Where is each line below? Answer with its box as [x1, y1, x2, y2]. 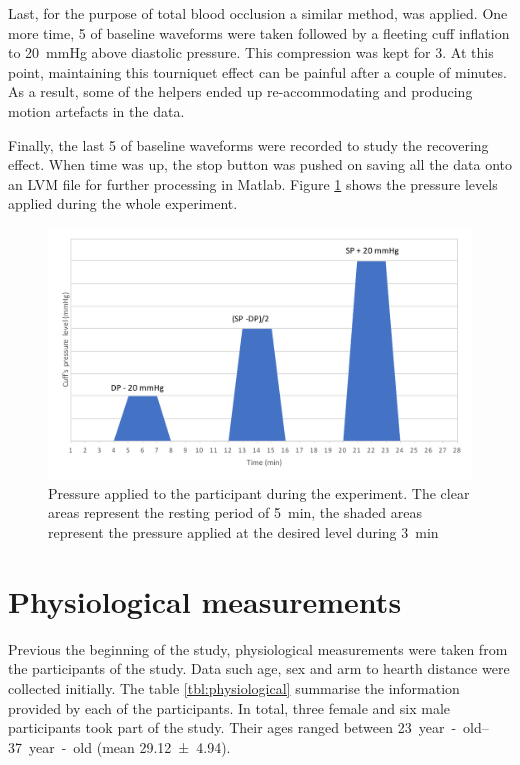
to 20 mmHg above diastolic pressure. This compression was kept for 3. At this [8, 42, 494, 63]
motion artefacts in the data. [8, 100, 185, 121]
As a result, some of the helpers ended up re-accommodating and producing [8, 81, 473, 102]
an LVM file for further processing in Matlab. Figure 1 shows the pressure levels [8, 173, 498, 194]
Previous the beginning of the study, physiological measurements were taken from [8, 638, 508, 659]
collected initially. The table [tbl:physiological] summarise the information [8, 677, 460, 698]
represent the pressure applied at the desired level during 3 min [48, 522, 439, 543]
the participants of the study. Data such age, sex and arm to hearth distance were [8, 658, 510, 679]
